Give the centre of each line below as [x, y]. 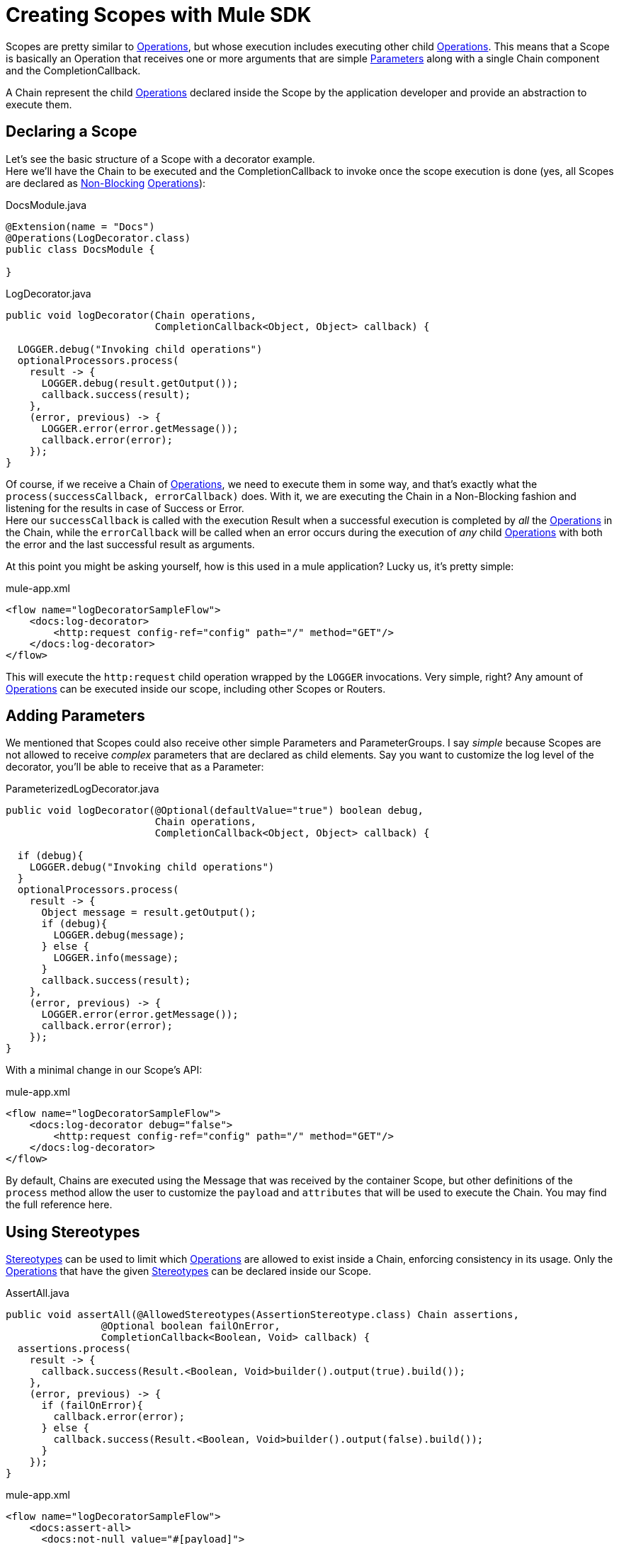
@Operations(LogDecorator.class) [98, 238]
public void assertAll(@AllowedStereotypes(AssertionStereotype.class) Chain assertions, [262, 1315]
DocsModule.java [46, 205]
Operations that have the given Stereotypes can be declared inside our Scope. [189, 1271]
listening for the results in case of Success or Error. [125, 508]
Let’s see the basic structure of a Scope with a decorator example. [160, 159]
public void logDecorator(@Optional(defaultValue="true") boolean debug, [215, 811]
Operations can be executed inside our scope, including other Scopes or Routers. [196, 688]
